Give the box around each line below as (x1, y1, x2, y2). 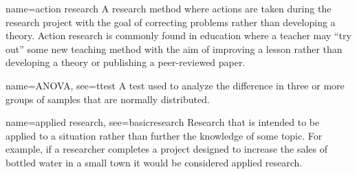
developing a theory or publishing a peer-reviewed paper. (6, 55, 246, 69)
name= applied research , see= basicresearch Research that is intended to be (6, 115, 320, 129)
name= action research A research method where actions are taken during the (6, 1, 332, 15)
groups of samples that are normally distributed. (6, 91, 210, 106)
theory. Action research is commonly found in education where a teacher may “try (6, 28, 351, 43)
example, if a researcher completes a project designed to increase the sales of (6, 142, 328, 156)
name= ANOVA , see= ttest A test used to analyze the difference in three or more (6, 78, 345, 92)
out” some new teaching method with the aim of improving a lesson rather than (6, 41, 343, 56)
